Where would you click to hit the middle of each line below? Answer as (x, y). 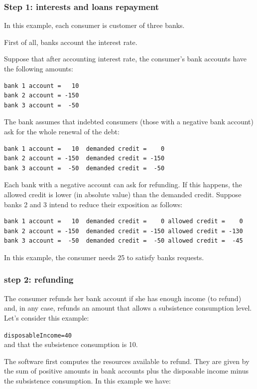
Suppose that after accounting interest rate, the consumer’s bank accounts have (126, 59)
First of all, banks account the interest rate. (71, 42)
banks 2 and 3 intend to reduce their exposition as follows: (93, 204)
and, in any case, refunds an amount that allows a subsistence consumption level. (128, 308)
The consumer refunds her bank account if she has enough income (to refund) (123, 298)
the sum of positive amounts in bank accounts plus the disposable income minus (126, 371)
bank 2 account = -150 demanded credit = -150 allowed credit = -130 (124, 231)
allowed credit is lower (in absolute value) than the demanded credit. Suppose (123, 194)
